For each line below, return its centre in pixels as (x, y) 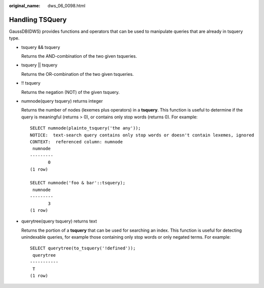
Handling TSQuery (38, 20)
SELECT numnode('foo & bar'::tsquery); (78, 183)
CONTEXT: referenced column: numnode (77, 142)
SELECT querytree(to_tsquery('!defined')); (83, 248)
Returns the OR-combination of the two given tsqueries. (77, 74)
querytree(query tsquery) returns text (59, 221)
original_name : (25, 6)
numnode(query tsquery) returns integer (62, 101)
